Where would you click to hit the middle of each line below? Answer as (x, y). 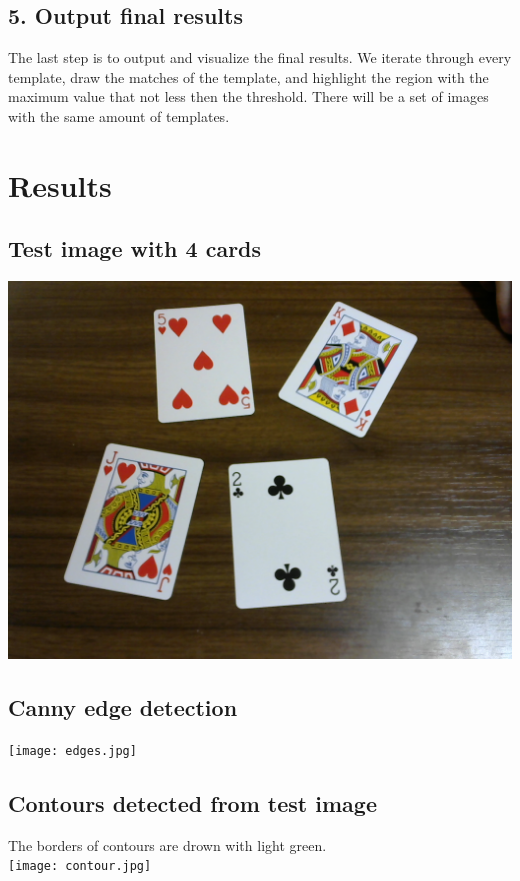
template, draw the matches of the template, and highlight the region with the (248, 76)
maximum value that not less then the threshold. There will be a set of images (248, 96)
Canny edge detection (123, 707)
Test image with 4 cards (135, 248)
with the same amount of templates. (119, 115)
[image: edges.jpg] (72, 750)
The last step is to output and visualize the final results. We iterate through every (260, 57)
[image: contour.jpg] (80, 866)
